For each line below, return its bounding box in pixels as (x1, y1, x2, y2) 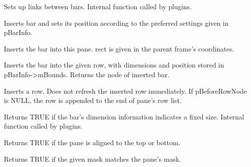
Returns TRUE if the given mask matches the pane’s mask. (4, 153, 181, 164)
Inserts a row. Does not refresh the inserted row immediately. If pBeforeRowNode (4, 85, 247, 96)
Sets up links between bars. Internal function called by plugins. (4, 1, 192, 11)
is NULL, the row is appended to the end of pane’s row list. (4, 95, 182, 105)
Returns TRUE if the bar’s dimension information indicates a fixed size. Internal (4, 111, 244, 121)
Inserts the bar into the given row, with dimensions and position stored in (4, 60, 224, 70)
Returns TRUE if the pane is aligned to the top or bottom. (4, 137, 180, 147)
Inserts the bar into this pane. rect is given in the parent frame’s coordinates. (4, 43, 234, 53)
